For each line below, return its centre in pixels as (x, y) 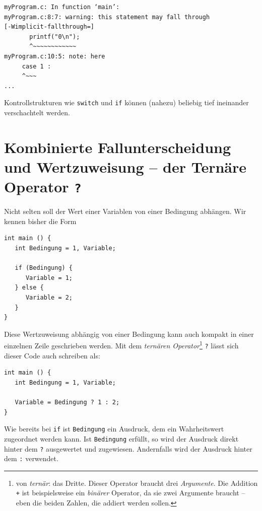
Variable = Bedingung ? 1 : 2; (67, 403)
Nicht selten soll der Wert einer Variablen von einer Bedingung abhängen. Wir (125, 211)
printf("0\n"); (55, 36)
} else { (29, 288)
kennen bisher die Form (40, 221)
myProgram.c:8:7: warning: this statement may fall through (107, 17)
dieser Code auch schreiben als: (52, 355)
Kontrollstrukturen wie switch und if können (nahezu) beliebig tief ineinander (126, 102)
